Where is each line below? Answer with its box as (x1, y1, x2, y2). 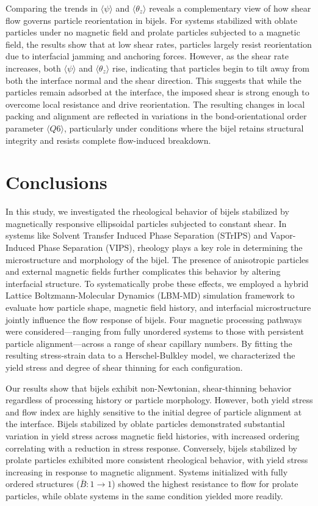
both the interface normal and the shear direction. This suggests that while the (5, 73, 302, 86)
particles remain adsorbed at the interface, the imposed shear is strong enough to (5, 86, 309, 99)
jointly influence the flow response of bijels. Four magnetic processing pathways (5, 313, 302, 326)
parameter (5, 121, 44, 134)
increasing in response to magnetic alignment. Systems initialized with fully (5, 465, 288, 478)
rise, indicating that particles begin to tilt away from (112, 61, 309, 74)
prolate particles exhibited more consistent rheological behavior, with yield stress (5, 453, 308, 466)
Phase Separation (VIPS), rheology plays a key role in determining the (38, 241, 303, 254)
